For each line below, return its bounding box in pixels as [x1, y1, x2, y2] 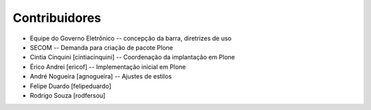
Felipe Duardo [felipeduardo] [30, 82, 111, 90]
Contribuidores [12, 10, 102, 25]
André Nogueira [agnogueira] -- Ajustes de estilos [30, 72, 172, 81]
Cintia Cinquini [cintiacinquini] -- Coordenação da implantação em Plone [30, 53, 235, 61]
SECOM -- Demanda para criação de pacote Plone [30, 43, 173, 51]
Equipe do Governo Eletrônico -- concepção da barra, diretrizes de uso [30, 34, 232, 42]
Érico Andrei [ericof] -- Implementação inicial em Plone [30, 62, 186, 71]
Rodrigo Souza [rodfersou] [30, 91, 106, 99]
